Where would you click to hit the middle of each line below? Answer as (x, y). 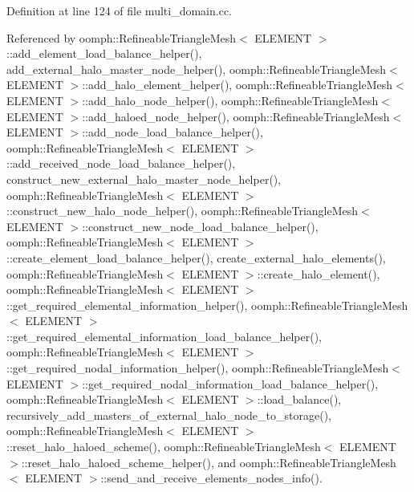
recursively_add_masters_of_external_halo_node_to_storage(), (169, 415)
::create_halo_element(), (319, 273)
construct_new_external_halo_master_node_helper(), (144, 179)
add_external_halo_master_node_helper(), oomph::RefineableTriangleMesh (197, 69)
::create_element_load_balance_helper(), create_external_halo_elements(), (196, 257)
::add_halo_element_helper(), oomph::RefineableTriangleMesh (237, 85)
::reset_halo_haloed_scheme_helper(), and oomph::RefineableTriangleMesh (209, 462)
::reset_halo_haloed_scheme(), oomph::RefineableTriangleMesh (164, 447)
